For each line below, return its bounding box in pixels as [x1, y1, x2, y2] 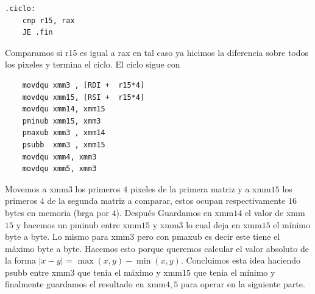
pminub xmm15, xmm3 [22, 116, 101, 125]
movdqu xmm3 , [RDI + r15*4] [22, 80, 145, 89]
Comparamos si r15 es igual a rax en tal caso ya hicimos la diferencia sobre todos [5, 46, 309, 58]
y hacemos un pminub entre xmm [16, 218, 142, 231]
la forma [5, 254, 36, 267]
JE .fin [22, 28, 53, 37]
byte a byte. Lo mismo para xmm [5, 230, 130, 243]
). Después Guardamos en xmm [116, 206, 234, 219]
